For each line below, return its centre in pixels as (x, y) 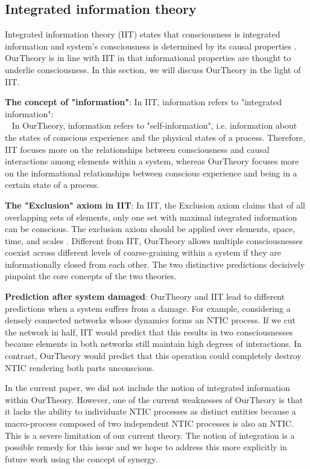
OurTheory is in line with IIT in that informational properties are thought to (148, 58)
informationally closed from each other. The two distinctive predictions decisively (155, 264)
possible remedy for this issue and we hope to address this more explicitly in (146, 447)
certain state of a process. (52, 185)
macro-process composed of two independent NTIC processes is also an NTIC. (149, 423)
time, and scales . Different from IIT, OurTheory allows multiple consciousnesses (154, 240)
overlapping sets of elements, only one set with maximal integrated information (151, 217)
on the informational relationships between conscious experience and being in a (151, 173)
